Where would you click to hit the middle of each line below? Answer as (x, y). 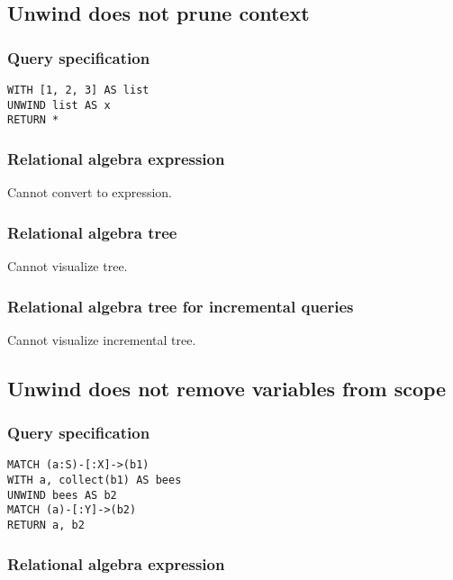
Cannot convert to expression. (90, 192)
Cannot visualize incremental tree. (102, 339)
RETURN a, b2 (46, 526)
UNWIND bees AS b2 (62, 495)
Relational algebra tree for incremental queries (181, 306)
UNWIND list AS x (59, 105)
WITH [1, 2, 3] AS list (78, 90)
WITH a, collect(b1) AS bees (95, 480)
